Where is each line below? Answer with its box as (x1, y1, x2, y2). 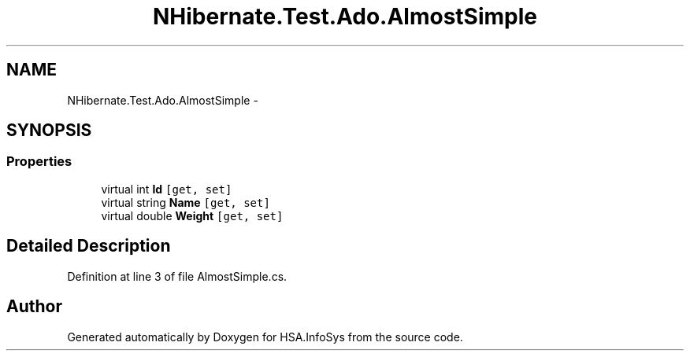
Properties (6, 153, 72, 170)
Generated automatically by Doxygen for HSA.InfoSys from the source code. (67, 329, 463, 344)
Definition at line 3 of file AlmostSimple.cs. (67, 269, 287, 283)
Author (6, 296, 62, 317)
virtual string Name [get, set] (101, 195, 270, 209)
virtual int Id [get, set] (101, 182, 232, 196)
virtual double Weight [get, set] (101, 208, 284, 223)
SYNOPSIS (6, 120, 92, 141)
